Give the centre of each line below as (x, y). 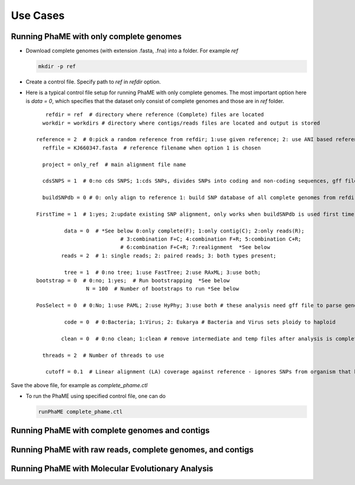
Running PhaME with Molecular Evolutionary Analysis (112, 468)
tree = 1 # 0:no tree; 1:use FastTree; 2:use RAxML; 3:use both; (162, 272)
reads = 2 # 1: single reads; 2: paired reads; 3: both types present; (169, 256)
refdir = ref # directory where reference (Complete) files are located (155, 115)
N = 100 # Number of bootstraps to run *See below (162, 289)
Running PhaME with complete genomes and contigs (110, 431)
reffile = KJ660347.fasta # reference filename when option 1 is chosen (151, 148)
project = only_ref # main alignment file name (114, 164)
